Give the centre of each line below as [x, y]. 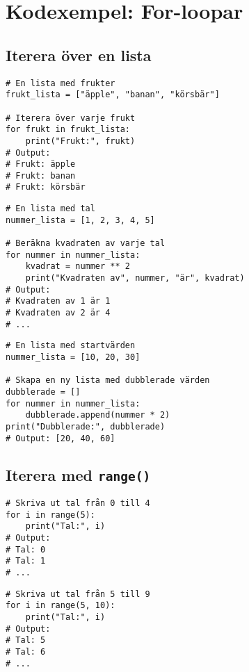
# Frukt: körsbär [46, 187]
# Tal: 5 [26, 640]
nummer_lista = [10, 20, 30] [73, 358]
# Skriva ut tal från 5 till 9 [78, 594]
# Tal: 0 [26, 549]
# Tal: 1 [26, 561]
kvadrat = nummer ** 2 [78, 267]
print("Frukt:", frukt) [80, 141]
